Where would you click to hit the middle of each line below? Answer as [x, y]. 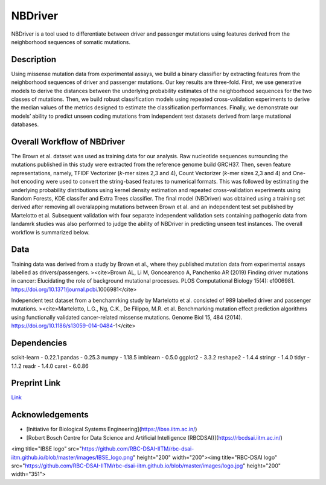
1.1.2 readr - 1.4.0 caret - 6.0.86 [50, 366]
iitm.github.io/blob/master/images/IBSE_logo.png [72, 457]
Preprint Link [36, 383]
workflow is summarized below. [50, 232]
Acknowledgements [50, 415]
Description [34, 59]
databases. [25, 124]
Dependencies [39, 343]
